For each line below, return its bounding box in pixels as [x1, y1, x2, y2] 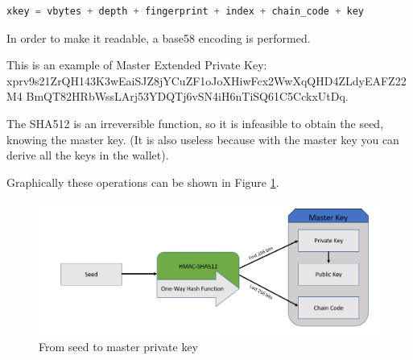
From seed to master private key [39, 337, 198, 354]
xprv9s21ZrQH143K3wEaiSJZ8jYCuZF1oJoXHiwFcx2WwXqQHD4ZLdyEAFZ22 [6, 72, 407, 89]
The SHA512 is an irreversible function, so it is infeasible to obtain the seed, [6, 114, 384, 131]
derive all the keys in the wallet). [6, 147, 169, 163]
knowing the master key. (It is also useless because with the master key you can [6, 130, 399, 147]
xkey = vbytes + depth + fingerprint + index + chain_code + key [6, 6, 364, 17]
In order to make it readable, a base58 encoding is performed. [6, 29, 311, 46]
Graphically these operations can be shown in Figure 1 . [6, 173, 279, 190]
